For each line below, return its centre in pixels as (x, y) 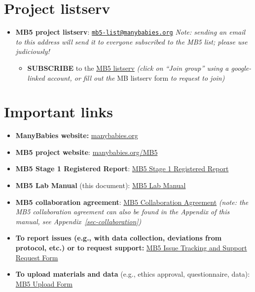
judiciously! (33, 51)
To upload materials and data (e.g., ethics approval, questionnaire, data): (133, 274)
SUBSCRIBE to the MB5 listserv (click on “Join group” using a (128, 68)
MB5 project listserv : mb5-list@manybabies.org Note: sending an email (130, 32)
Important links (59, 112)
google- (241, 68)
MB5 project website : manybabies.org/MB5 (87, 152)
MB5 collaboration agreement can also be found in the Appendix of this (123, 212)
